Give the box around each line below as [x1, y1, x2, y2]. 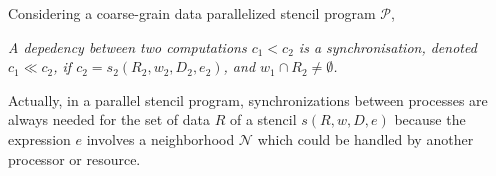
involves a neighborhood [86, 128, 235, 149]
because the [394, 109, 466, 130]
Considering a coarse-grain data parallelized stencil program [8, 3, 376, 23]
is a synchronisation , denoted [298, 36, 477, 57]
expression [8, 128, 71, 149]
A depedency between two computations [8, 36, 247, 57]
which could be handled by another [257, 128, 474, 149]
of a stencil [229, 109, 297, 130]
